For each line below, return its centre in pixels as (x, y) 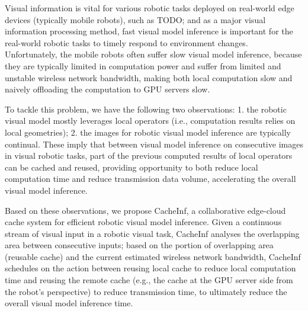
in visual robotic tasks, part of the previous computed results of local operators (149, 155)
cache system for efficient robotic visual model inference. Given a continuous (143, 222)
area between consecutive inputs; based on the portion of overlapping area (139, 245)
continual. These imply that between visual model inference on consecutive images (154, 144)
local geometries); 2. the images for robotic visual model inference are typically (148, 132)
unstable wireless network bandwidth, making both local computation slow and (149, 77)
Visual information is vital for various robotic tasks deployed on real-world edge (150, 8)
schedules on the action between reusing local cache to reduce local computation (150, 268)
